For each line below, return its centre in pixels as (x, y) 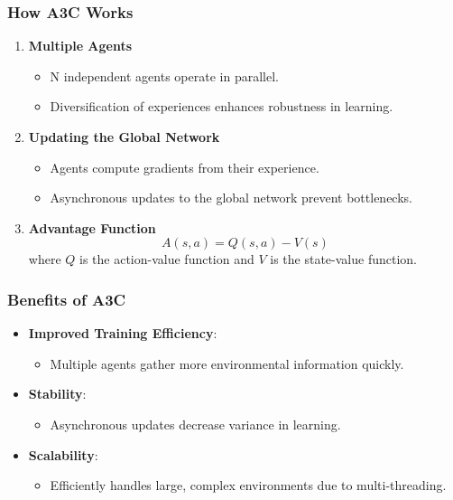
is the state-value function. (343, 259)
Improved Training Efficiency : (123, 333)
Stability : (57, 394)
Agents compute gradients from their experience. (185, 167)
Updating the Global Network (124, 137)
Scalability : (63, 454)
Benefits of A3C (67, 299)
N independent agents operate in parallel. (164, 75)
